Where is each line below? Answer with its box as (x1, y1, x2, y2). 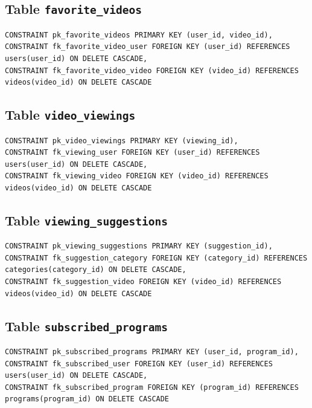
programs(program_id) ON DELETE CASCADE (5, 395, 170, 404)
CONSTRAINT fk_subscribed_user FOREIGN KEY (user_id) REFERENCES (5, 359, 273, 368)
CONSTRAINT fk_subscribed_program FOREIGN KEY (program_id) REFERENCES (5, 383, 299, 392)
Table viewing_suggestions (5, 210, 168, 229)
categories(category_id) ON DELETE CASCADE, (5, 265, 186, 274)
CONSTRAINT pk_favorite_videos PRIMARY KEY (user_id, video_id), (5, 30, 273, 39)
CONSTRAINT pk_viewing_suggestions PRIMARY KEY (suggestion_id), (5, 242, 273, 251)
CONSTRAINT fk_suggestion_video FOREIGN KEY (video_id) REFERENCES (5, 277, 282, 287)
